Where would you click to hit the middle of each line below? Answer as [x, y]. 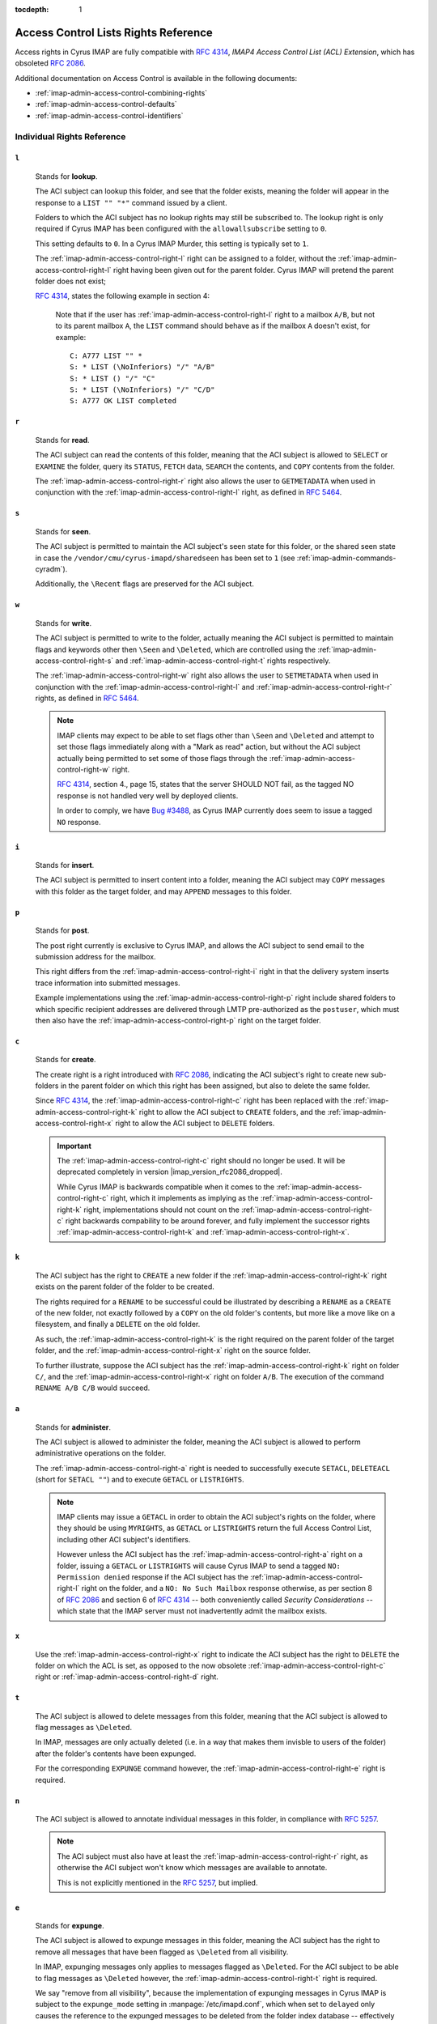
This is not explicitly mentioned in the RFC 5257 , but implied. [157, 1882]
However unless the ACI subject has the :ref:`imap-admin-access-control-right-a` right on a [210, 1554]
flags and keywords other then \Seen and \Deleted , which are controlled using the [176, 649]
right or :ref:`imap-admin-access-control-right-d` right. [127, 1677]
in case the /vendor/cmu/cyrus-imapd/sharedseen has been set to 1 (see [165, 558]
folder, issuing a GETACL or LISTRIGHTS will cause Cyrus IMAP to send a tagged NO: [199, 1566]
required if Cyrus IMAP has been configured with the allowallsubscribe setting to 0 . [181, 229]
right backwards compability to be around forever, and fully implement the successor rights [218, 1220]
